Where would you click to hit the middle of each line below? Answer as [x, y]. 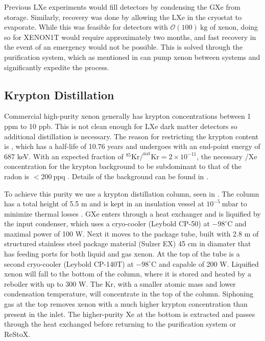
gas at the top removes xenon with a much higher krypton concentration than [126, 304]
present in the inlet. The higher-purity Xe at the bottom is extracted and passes [130, 314]
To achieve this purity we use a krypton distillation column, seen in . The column [132, 193]
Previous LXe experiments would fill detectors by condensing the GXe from [122, 7]
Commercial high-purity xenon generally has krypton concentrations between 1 [128, 116]
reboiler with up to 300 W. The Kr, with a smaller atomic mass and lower [120, 283]
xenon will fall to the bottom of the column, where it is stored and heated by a [128, 274]
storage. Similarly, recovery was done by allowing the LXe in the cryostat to [123, 17]
